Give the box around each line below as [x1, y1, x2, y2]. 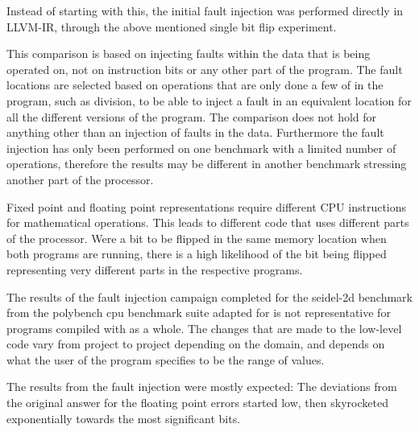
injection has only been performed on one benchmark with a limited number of [6, 139, 396, 156]
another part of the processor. [6, 171, 154, 187]
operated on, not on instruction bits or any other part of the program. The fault [6, 60, 403, 77]
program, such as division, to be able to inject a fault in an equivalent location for [6, 92, 412, 109]
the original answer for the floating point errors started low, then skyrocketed [6, 394, 388, 411]
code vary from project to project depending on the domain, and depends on [6, 335, 385, 352]
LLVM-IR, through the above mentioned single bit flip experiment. [6, 18, 337, 35]
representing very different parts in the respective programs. [6, 261, 303, 278]
